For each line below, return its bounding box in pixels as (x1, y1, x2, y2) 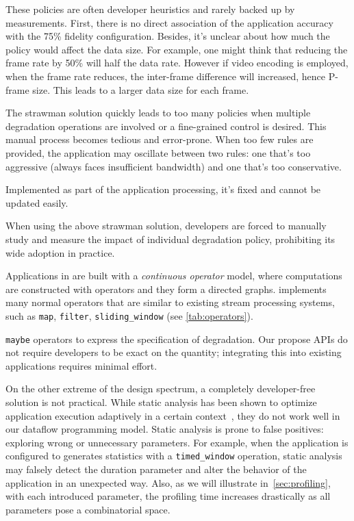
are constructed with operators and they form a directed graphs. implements (5, 281, 327, 296)
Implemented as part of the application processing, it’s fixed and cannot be (5, 182, 321, 196)
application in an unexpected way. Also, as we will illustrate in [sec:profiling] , (5, 475, 331, 490)
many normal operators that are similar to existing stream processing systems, (5, 295, 335, 309)
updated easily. (5, 195, 68, 209)
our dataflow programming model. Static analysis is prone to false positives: (5, 422, 324, 436)
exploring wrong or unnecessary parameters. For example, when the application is (5, 435, 349, 449)
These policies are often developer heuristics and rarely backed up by (5, 2, 295, 16)
